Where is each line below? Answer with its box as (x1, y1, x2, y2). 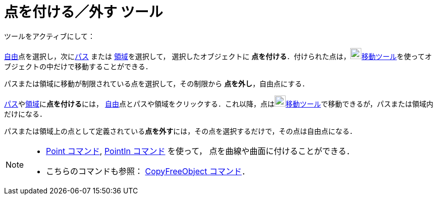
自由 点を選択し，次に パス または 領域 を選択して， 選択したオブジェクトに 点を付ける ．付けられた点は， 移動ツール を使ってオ (4, 52, 432, 61)
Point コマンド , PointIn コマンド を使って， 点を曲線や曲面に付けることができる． (46, 145, 355, 156)
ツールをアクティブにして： (4, 31, 95, 40)
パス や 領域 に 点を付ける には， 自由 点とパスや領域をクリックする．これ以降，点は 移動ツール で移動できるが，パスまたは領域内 (4, 99, 433, 108)
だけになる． (4, 109, 46, 118)
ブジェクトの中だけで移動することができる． (4, 62, 152, 71)
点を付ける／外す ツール (4, 4, 163, 21)
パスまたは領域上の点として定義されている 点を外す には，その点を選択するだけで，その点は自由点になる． (4, 126, 357, 135)
